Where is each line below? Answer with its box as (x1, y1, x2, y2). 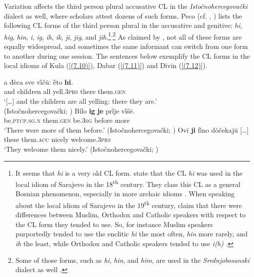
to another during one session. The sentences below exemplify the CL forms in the (4, 50, 250, 61)
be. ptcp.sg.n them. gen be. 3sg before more (4, 115, 130, 125)
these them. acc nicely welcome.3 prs (4, 134, 111, 144)
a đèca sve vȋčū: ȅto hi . (4, 76, 73, 87)
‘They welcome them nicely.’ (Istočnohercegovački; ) (4, 143, 159, 154)
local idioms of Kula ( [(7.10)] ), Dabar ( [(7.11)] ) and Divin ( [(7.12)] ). (4, 60, 208, 70)
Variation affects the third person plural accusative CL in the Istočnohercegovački (4, 1, 248, 11)
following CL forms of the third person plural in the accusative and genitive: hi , (4, 20, 242, 30)
